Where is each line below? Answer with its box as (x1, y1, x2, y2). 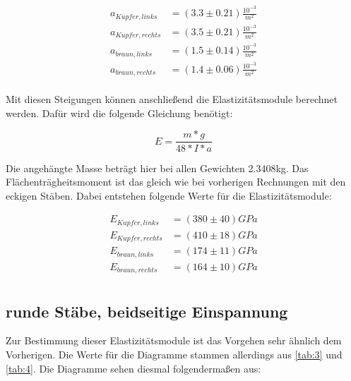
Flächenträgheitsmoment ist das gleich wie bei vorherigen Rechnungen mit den (6, 174, 346, 189)
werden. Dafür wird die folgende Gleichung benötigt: (6, 105, 233, 120)
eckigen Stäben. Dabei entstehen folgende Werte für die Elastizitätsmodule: (6, 188, 332, 202)
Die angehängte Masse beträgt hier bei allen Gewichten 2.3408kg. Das (6, 160, 309, 175)
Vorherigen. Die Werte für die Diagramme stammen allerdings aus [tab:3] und (6, 347, 343, 362)
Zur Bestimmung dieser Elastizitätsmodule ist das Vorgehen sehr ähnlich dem (6, 333, 342, 348)
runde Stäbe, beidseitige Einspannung (6, 300, 288, 322)
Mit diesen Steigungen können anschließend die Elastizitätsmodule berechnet (6, 92, 338, 107)
